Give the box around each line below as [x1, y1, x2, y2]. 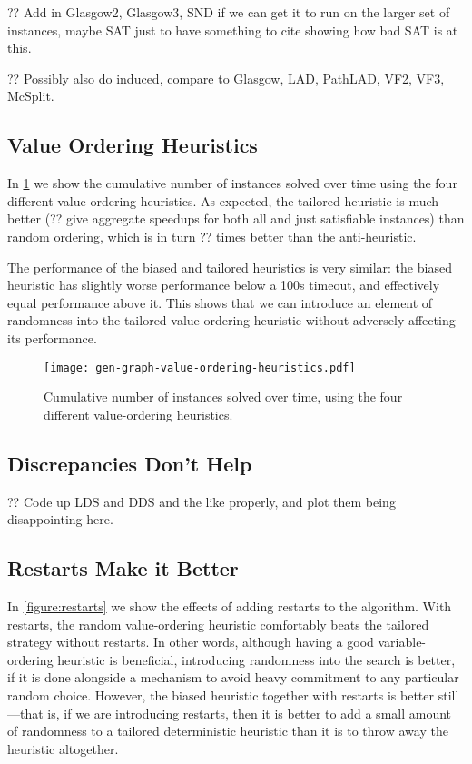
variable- [378, 632, 427, 651]
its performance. [7, 328, 97, 347]
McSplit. [7, 86, 54, 105]
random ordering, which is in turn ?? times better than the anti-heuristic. [7, 226, 417, 245]
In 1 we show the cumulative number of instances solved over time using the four [7, 174, 457, 193]
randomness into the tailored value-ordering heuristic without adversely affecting [7, 311, 456, 330]
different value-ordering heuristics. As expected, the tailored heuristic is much [7, 191, 439, 210]
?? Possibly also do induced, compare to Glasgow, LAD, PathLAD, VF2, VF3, [7, 68, 445, 87]
